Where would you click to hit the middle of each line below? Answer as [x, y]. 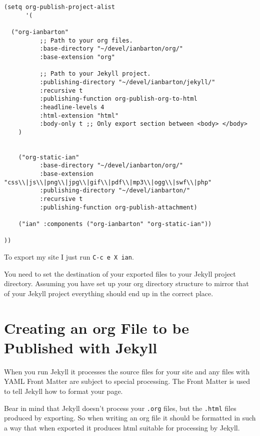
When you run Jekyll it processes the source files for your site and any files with [127, 371]
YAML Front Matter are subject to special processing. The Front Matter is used [127, 381]
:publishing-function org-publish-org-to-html [118, 99]
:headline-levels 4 [72, 107]
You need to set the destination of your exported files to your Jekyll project [120, 273]
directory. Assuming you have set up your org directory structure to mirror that [126, 283]
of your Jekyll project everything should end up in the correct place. [109, 293]
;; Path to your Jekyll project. [95, 74]
